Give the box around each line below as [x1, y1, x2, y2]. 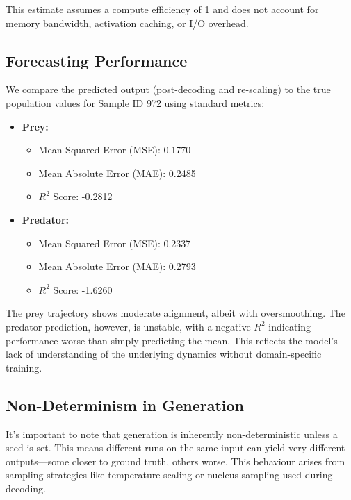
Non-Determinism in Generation [6, 394, 245, 415]
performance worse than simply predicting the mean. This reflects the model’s [6, 333, 338, 347]
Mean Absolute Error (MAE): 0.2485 [38, 165, 196, 180]
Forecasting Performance [6, 49, 188, 71]
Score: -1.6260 [53, 282, 113, 297]
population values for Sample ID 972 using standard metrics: [6, 95, 265, 110]
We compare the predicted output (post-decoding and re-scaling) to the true [6, 82, 331, 97]
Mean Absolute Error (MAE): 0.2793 [38, 259, 196, 274]
